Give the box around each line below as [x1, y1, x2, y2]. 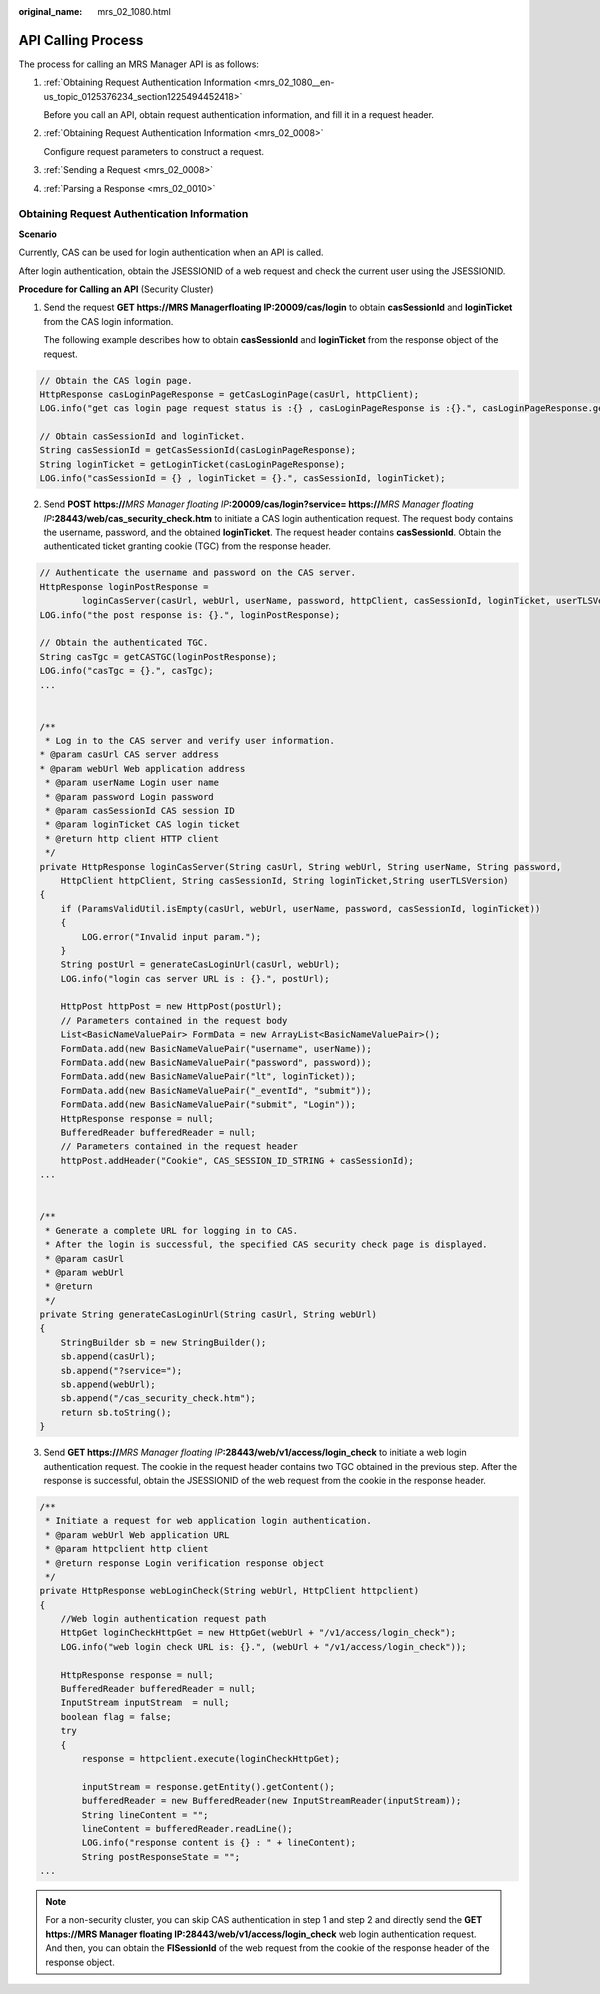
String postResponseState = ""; [81, 1851, 240, 1862]
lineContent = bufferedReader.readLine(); [81, 1823, 294, 1834]
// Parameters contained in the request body [60, 1015, 288, 1026]
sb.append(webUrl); [60, 1379, 157, 1390]
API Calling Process [18, 31, 144, 49]
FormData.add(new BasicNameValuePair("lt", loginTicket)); [60, 1071, 357, 1082]
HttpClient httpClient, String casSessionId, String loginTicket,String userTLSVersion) [60, 875, 509, 886]
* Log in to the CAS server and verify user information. [45, 735, 335, 747]
